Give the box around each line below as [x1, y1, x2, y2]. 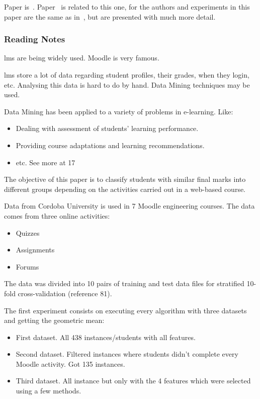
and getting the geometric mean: [4, 315, 105, 325]
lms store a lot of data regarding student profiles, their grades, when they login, [4, 70, 249, 80]
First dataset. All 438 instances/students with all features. [16, 331, 196, 342]
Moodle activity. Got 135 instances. [16, 358, 125, 369]
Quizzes [16, 227, 40, 238]
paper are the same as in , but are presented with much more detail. [4, 11, 216, 22]
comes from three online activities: [4, 210, 110, 221]
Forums [16, 261, 39, 272]
